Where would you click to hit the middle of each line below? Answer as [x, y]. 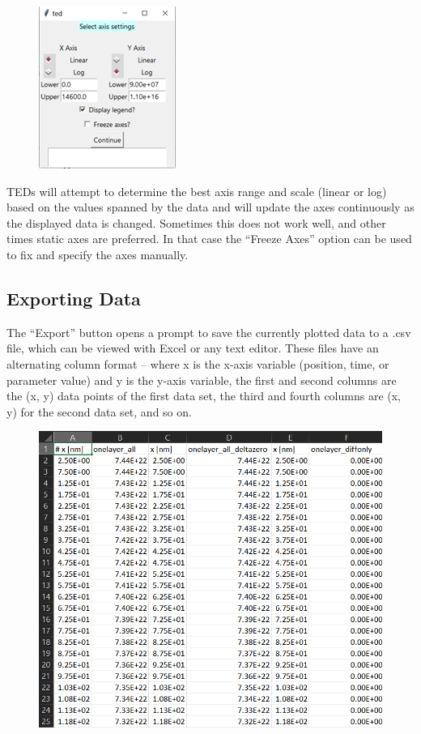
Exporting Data [74, 298]
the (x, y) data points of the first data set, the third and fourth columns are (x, [204, 396]
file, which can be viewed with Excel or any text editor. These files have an [193, 348]
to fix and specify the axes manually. [98, 254]
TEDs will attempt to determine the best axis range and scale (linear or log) [197, 191]
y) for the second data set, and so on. [99, 411]
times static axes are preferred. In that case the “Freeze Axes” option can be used [209, 239]
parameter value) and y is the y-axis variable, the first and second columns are [202, 380]
